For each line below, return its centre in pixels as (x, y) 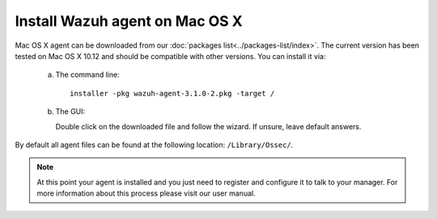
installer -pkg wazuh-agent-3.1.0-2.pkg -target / (172, 93)
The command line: (88, 75)
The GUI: (70, 112)
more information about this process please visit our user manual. (146, 193)
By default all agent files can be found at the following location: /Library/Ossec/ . (154, 145)
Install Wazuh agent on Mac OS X (129, 21)
